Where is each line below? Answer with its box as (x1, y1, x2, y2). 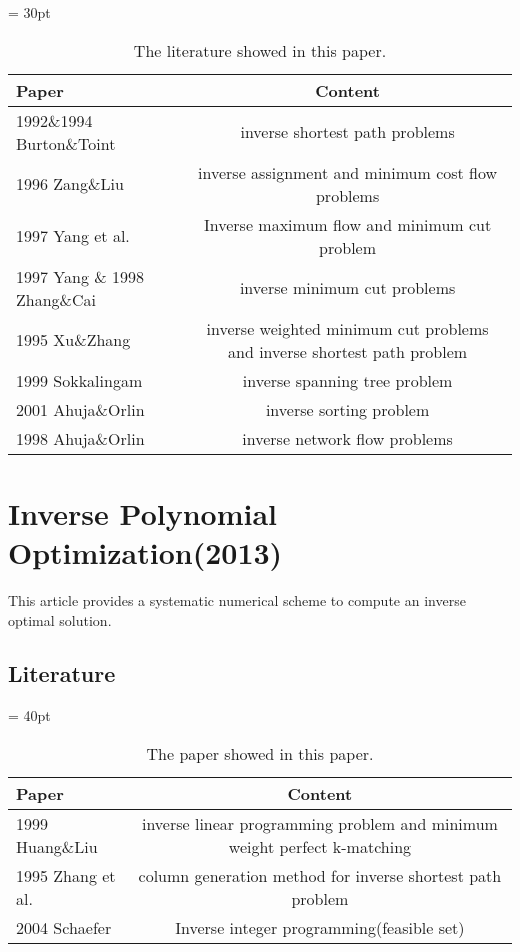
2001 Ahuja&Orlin (16, 397, 145, 421)
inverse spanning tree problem (242, 368, 453, 392)
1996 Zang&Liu (16, 172, 124, 196)
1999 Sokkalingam (16, 368, 143, 392)
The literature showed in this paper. (133, 38, 387, 62)
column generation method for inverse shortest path (138, 863, 502, 887)
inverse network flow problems (242, 426, 453, 450)
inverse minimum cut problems (239, 276, 456, 300)
